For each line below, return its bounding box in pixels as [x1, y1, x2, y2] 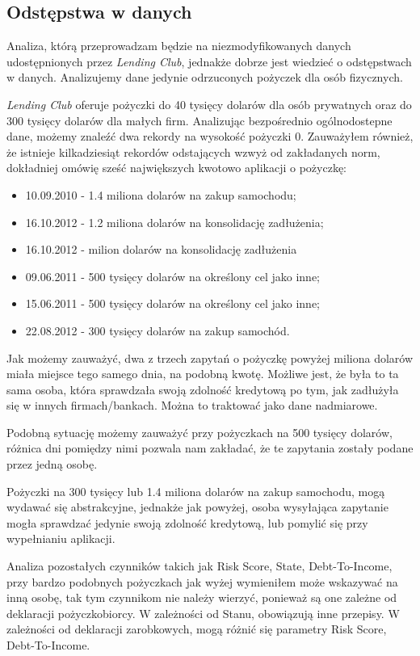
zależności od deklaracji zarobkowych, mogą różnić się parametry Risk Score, [6, 620, 387, 637]
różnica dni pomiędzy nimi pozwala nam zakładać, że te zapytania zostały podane [6, 439, 414, 456]
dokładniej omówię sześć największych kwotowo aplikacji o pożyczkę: [6, 159, 346, 176]
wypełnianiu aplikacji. [6, 530, 115, 547]
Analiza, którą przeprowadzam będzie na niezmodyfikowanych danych [6, 37, 351, 54]
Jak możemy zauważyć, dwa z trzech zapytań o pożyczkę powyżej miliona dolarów [6, 349, 414, 366]
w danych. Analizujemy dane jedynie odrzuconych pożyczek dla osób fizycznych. [6, 69, 403, 86]
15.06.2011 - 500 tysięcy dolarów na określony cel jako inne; [25, 295, 321, 312]
